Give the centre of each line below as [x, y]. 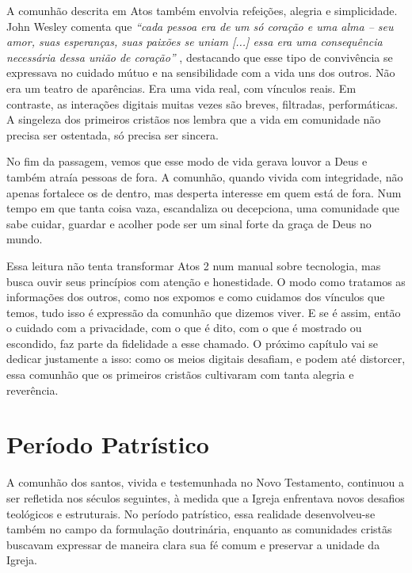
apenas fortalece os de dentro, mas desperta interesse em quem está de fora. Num [204, 192]
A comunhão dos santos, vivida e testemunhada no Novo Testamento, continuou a [206, 482]
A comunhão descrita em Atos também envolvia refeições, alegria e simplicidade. [202, 10]
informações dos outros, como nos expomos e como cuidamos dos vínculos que [196, 297]
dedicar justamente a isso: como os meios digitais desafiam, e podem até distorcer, [206, 359]
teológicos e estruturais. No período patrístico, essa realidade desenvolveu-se [191, 513]
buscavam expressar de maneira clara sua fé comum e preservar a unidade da [193, 544]
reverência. [32, 390]
